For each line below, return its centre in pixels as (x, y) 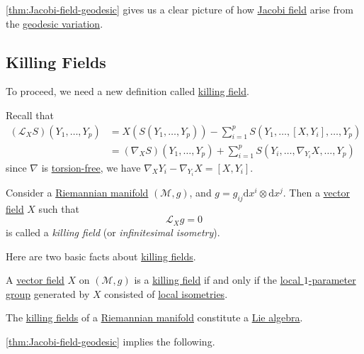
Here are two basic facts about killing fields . (101, 256)
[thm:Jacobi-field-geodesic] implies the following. (110, 341)
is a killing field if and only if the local (217, 280)
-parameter (332, 280)
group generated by (48, 293)
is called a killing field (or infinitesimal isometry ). (113, 232)
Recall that (30, 115)
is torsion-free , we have (91, 167)
